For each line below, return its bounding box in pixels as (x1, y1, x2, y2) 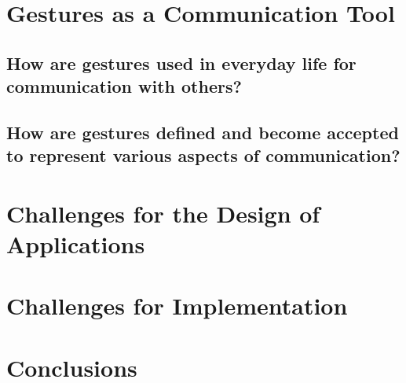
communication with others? (6, 74, 242, 98)
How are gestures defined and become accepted (6, 120, 399, 144)
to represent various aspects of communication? (6, 143, 401, 168)
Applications (6, 228, 145, 260)
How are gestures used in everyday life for (6, 50, 357, 75)
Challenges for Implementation (6, 289, 348, 322)
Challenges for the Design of (6, 197, 320, 229)
